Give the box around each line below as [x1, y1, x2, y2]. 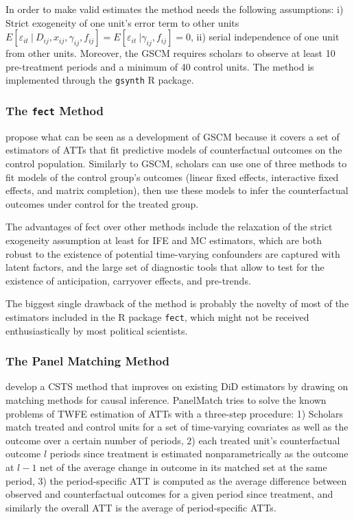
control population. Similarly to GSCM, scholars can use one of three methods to [5, 156, 347, 170]
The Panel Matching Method [5, 352, 170, 370]
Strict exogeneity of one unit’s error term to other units [5, 15, 239, 29]
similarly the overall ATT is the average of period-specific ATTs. [5, 500, 276, 514]
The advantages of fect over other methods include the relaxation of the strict [5, 219, 333, 234]
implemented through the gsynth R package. [5, 73, 194, 87]
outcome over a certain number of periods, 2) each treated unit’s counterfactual [5, 433, 340, 447]
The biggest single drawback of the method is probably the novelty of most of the [5, 296, 349, 311]
